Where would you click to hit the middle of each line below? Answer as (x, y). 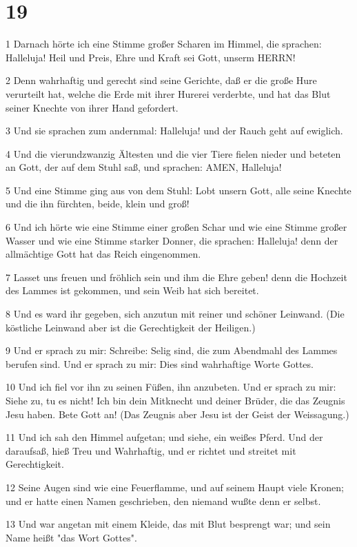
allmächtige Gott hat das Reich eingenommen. (103, 254)
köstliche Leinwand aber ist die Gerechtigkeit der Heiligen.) (131, 327)
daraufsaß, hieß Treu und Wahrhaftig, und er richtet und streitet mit (151, 450)
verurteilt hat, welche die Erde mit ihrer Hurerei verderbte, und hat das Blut (168, 93)
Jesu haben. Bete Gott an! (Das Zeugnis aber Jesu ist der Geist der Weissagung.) (177, 414)
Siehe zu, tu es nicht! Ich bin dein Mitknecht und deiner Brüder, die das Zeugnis (175, 400)
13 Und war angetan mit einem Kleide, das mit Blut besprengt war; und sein (168, 524)
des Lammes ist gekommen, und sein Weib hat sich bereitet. (132, 290)
